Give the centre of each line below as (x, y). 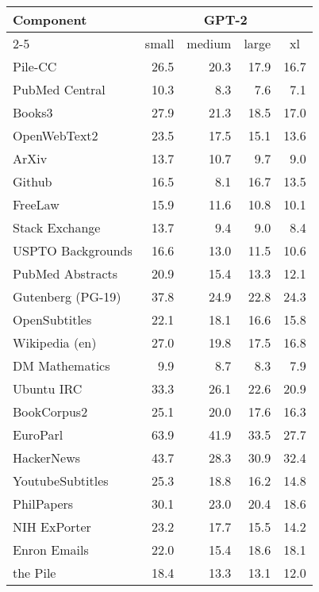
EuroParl (38, 434)
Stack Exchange (57, 227)
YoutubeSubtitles (61, 481)
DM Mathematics (61, 365)
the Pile (35, 573)
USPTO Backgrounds (73, 250)
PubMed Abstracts (65, 273)
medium (209, 43)
